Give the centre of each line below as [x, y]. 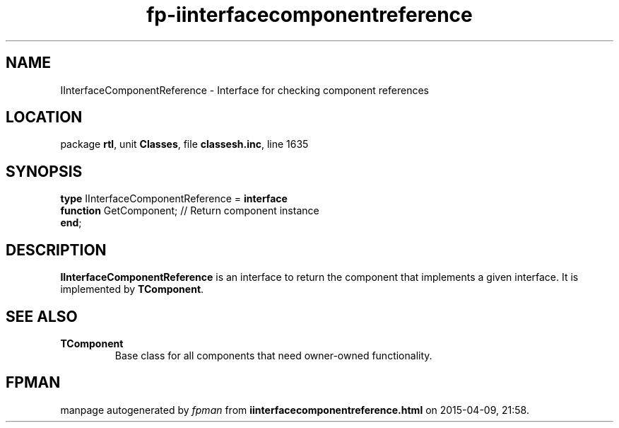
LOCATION [44, 117]
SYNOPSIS [44, 171]
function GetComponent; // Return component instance [190, 211]
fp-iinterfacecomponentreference [309, 15]
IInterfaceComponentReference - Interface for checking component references [244, 90]
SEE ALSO [42, 316]
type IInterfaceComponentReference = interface [174, 199]
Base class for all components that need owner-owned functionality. [273, 355]
